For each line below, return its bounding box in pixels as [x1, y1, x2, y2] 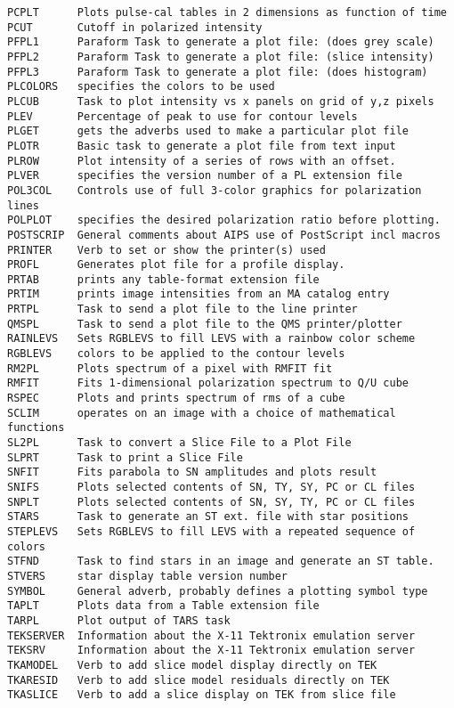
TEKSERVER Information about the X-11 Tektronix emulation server [7, 629, 416, 642]
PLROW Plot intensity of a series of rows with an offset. [7, 154, 396, 167]
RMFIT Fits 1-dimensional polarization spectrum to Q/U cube [7, 377, 409, 390]
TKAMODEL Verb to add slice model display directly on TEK [7, 658, 377, 671]
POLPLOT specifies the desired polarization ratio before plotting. [7, 214, 441, 227]
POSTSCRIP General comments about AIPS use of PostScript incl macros [7, 228, 441, 241]
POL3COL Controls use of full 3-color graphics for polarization [7, 183, 422, 197]
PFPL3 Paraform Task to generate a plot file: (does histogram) [7, 65, 428, 78]
